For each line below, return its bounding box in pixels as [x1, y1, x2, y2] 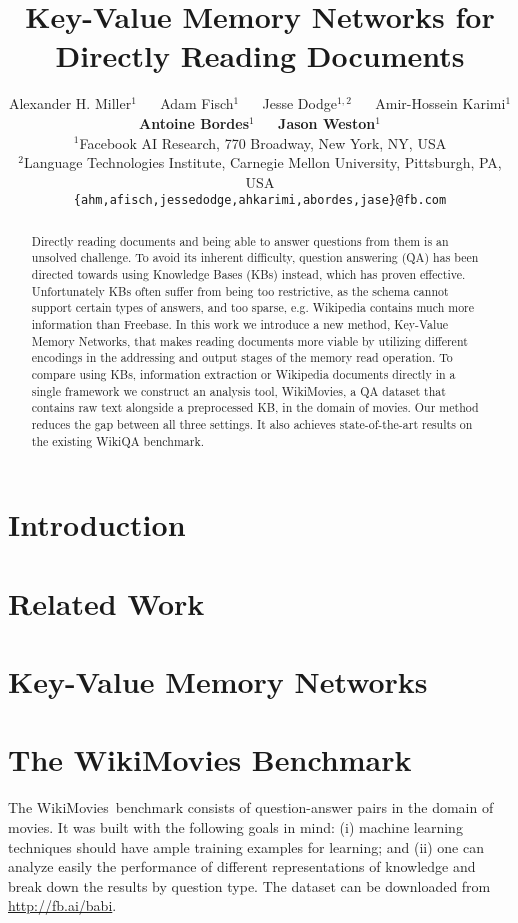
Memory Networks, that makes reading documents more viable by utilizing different [31, 332, 468, 349]
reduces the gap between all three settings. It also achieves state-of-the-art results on [31, 415, 473, 432]
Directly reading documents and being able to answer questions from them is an [31, 232, 449, 249]
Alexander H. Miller [8, 93, 132, 114]
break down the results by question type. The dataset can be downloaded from [8, 875, 491, 896]
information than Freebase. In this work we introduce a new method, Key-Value [31, 316, 449, 333]
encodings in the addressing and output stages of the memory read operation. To [31, 349, 453, 366]
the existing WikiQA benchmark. [31, 432, 205, 449]
